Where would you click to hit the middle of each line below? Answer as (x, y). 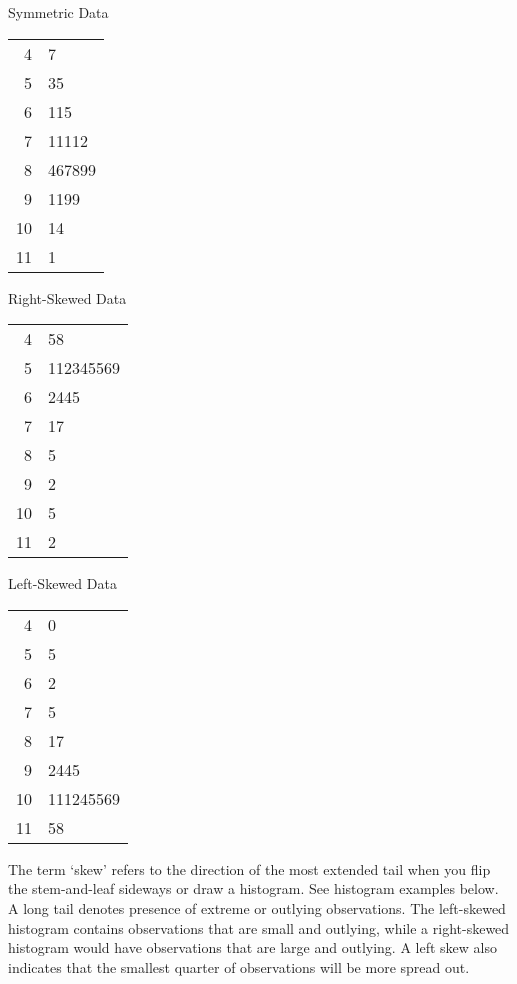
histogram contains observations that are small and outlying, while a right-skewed (259, 927)
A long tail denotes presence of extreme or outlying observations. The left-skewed (257, 907)
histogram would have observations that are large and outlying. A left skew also (252, 947)
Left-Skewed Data (62, 583)
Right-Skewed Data (67, 297)
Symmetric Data (58, 12)
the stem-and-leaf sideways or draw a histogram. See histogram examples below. (253, 888)
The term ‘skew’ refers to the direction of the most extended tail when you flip (249, 868)
